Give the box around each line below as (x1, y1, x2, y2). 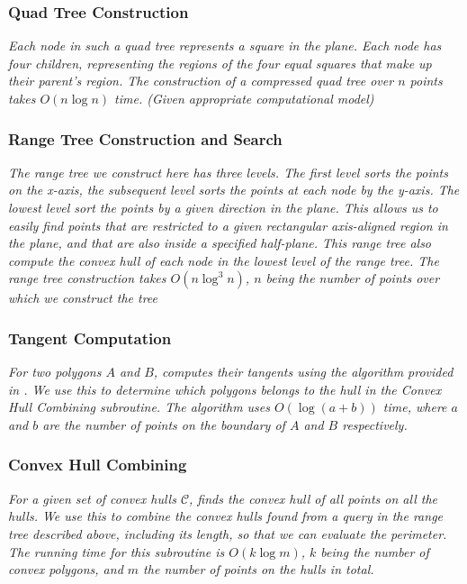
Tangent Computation (8, 326, 172, 349)
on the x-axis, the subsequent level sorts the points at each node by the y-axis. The (8, 180, 460, 199)
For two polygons (8, 362, 102, 381)
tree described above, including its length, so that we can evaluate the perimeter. (8, 524, 447, 543)
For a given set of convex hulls (8, 488, 176, 507)
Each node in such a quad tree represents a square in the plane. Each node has (8, 36, 442, 55)
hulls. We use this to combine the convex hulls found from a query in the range (8, 506, 444, 525)
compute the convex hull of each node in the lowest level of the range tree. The (8, 251, 439, 269)
